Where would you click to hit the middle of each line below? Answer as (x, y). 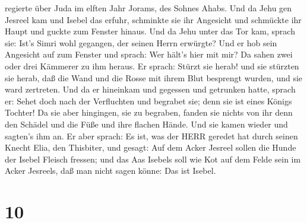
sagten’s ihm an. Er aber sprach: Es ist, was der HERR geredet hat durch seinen (151, 136)
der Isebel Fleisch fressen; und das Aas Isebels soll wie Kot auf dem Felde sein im (153, 159)
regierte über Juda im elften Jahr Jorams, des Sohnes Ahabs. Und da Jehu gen (148, 8)
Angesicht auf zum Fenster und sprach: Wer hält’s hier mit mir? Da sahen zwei (149, 54)
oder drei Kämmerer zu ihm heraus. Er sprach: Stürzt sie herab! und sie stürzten (152, 66)
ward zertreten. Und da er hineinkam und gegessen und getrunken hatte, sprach (150, 89)
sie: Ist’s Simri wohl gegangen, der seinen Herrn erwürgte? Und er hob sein (141, 42)
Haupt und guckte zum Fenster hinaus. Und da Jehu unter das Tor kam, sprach (150, 31)
